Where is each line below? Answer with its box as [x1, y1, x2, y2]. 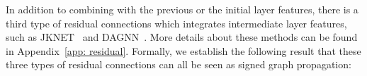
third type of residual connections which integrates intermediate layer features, [6, 15, 347, 30]
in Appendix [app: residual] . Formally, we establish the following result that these [6, 43, 361, 58]
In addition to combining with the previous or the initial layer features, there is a [6, 2, 358, 16]
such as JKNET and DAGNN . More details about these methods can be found [6, 30, 358, 44]
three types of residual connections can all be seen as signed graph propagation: [6, 57, 351, 72]
